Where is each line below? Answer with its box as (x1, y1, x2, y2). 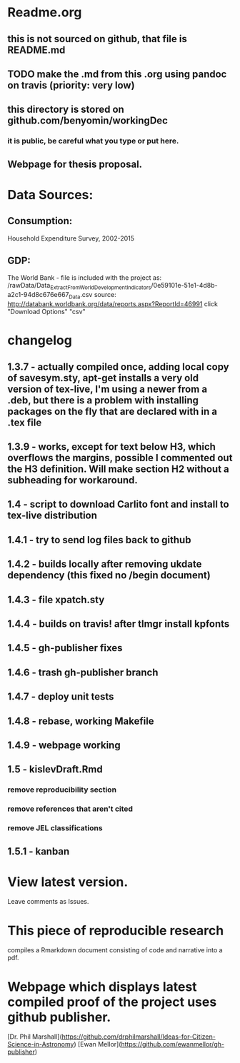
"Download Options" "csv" (7, 308, 86, 316)
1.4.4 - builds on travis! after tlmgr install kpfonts (7, 618, 230, 630)
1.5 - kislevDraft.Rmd (7, 763, 103, 775)
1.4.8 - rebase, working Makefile (7, 715, 155, 727)
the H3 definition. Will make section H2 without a (7, 463, 230, 475)
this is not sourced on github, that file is (7, 33, 187, 45)
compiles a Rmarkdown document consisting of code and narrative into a (7, 946, 223, 954)
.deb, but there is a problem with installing (7, 394, 199, 406)
